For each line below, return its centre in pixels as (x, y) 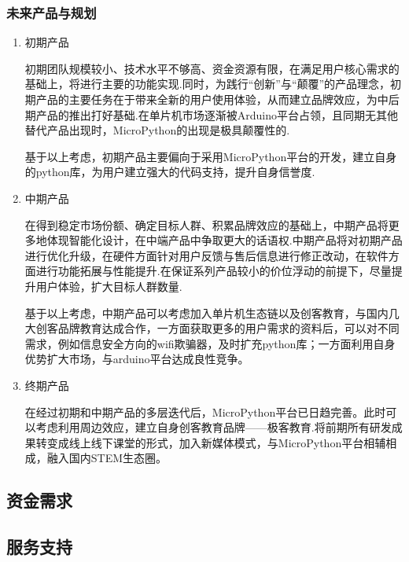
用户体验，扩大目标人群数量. (109, 286)
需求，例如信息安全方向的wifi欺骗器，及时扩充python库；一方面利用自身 (210, 343)
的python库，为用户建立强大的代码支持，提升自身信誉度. (170, 172)
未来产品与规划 (52, 12)
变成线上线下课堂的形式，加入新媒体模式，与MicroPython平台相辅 (216, 442)
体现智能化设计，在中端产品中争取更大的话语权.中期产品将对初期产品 (225, 240)
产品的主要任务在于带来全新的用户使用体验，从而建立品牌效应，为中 (212, 99)
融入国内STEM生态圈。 (107, 458)
